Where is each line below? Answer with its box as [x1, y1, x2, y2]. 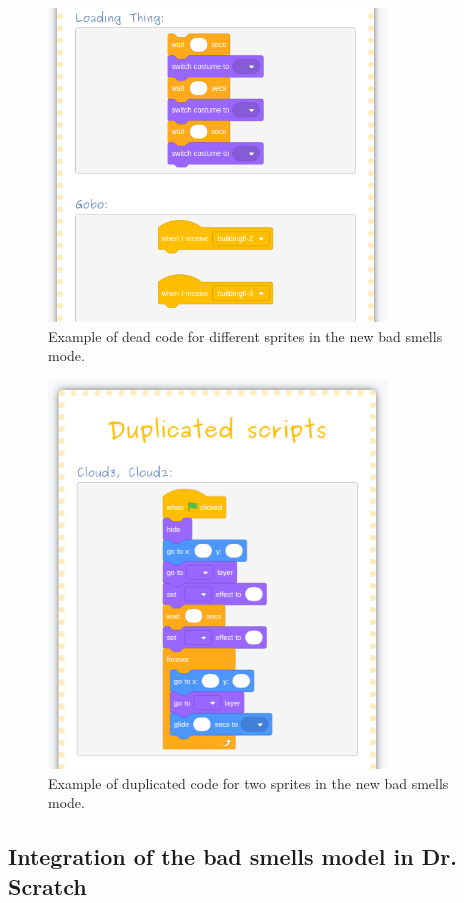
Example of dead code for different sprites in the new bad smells [48, 325, 443, 346]
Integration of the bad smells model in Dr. [8, 841, 457, 872]
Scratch [8, 870, 87, 901]
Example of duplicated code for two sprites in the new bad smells [48, 772, 449, 793]
